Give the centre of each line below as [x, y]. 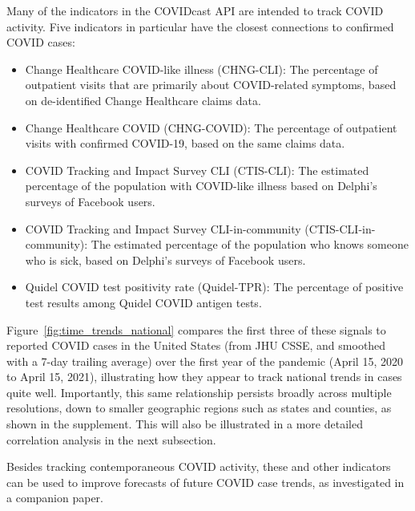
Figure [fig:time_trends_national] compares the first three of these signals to [196, 329]
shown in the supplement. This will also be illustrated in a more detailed [185, 424]
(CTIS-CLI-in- [340, 228]
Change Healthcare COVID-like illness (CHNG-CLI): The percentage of [201, 69]
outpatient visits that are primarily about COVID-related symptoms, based [211, 85]
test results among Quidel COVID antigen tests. [143, 302]
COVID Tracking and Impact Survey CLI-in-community [163, 228]
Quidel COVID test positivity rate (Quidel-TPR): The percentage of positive [214, 287]
